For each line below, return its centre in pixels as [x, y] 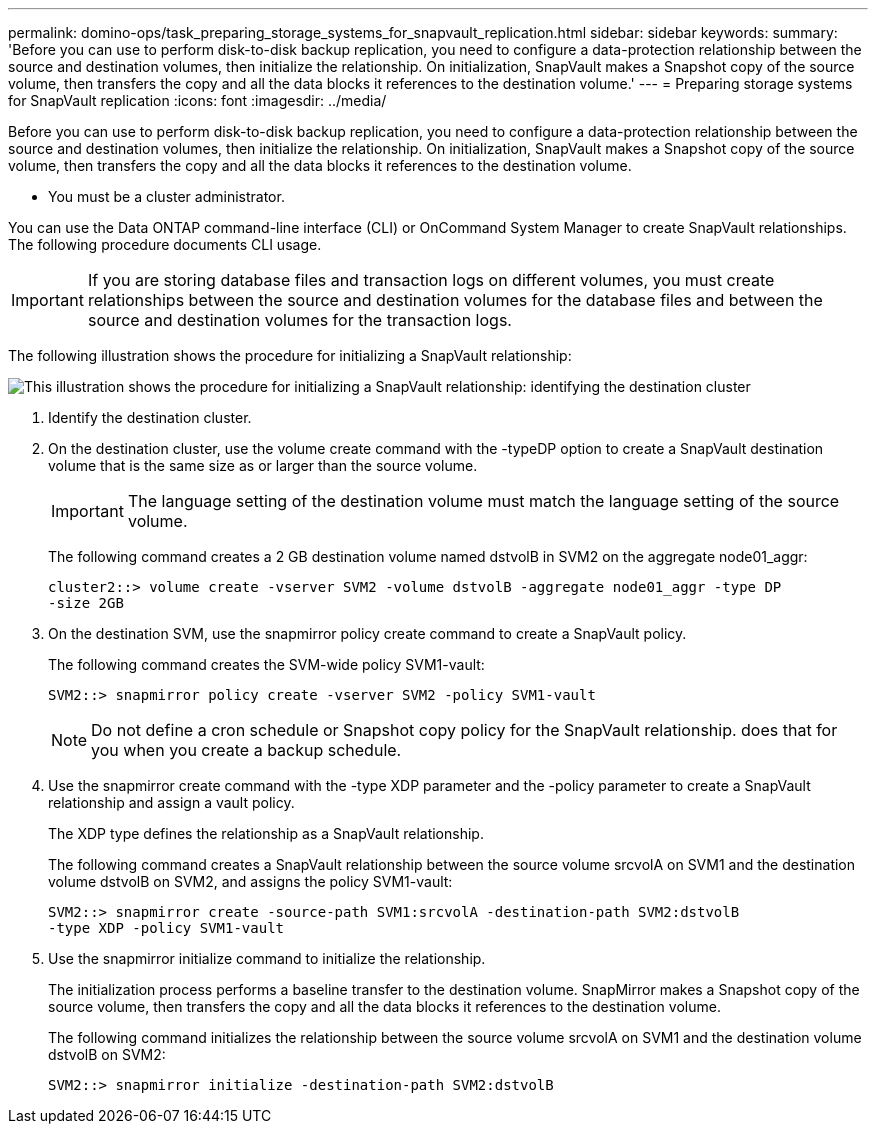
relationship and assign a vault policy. [171, 802]
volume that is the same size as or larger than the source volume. [263, 465]
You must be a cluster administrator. [166, 196]
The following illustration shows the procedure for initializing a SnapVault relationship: [290, 355]
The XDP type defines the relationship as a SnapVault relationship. [266, 833]
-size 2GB [86, 603]
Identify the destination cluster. [150, 417]
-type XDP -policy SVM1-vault [166, 928]
